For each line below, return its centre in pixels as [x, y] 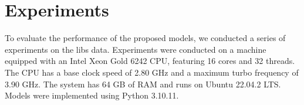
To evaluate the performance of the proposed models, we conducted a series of [145, 38]
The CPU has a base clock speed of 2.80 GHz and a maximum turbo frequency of [152, 72]
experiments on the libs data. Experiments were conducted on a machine [136, 49]
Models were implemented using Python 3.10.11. [92, 95]
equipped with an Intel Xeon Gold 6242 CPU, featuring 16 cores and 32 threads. [150, 61]
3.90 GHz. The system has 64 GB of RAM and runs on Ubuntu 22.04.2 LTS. [143, 84]
